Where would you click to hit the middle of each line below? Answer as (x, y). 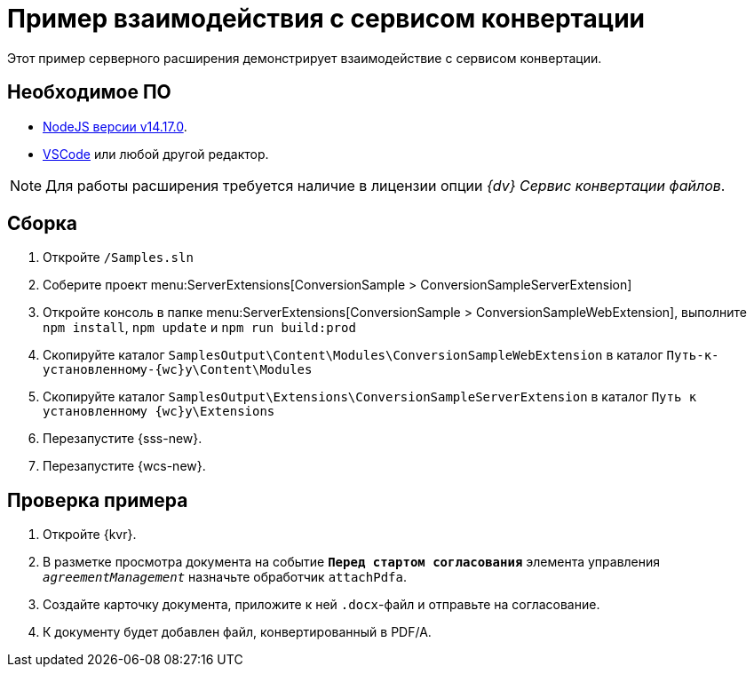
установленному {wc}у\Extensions (159, 412)
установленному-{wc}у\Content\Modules (178, 370)
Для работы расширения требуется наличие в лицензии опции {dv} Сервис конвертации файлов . (385, 185)
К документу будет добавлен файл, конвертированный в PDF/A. (237, 632)
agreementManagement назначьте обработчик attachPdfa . (225, 577)
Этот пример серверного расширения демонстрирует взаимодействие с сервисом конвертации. (305, 58)
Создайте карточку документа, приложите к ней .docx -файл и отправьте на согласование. (321, 605)
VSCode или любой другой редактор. (156, 154)
